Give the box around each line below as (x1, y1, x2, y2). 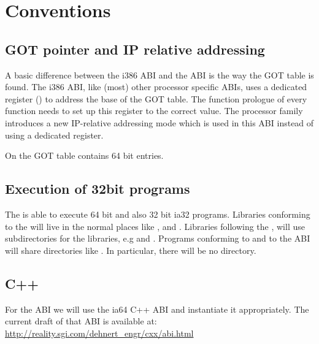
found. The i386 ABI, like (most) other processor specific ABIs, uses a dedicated (5, 80, 307, 93)
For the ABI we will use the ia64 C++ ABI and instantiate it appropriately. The (5, 302, 309, 315)
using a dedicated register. (5, 128, 104, 141)
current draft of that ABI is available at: (5, 315, 157, 327)
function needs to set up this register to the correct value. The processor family (5, 104, 303, 117)
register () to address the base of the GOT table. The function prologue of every (5, 92, 307, 105)
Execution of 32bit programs (5, 179, 190, 198)
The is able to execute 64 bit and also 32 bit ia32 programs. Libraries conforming (5, 207, 310, 220)
